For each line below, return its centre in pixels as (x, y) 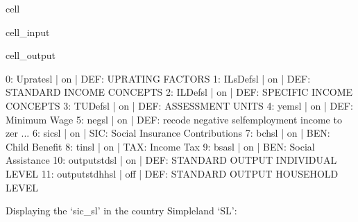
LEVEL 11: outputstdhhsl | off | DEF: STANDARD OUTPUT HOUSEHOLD (172, 173)
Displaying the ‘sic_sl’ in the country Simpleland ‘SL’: (121, 211)
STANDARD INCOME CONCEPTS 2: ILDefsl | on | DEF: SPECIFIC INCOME (179, 92)
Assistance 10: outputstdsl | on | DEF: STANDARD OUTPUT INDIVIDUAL (171, 160)
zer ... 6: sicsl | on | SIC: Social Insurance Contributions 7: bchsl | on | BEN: (168, 133)
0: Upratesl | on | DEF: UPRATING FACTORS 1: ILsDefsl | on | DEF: (158, 78)
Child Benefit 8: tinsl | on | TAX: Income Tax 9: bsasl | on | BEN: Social (160, 146)
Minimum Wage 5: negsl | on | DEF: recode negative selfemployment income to (174, 119)
